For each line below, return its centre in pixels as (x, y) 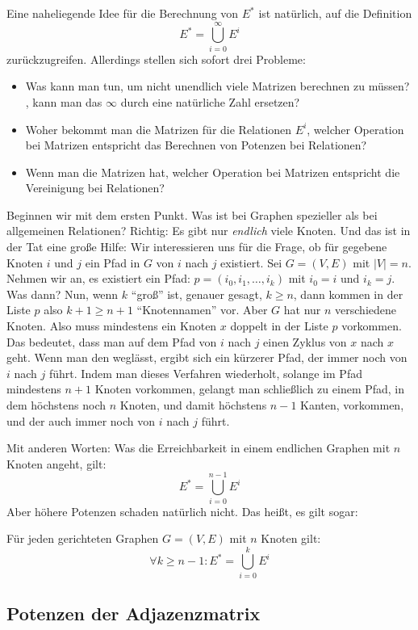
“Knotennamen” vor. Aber (202, 310)
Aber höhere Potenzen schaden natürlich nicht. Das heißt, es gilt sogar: (182, 511)
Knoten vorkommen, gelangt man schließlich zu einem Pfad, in (250, 389)
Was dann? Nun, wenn (63, 294)
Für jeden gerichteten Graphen (83, 538)
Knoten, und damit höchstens (193, 405)
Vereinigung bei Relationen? (95, 188)
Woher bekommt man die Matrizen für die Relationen (159, 129)
